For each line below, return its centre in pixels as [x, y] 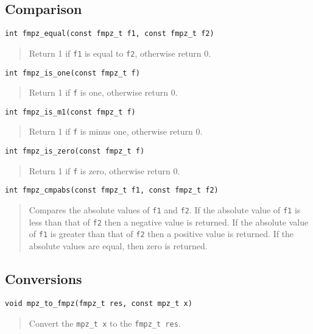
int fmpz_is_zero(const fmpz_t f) [75, 151]
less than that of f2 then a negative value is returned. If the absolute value [169, 222]
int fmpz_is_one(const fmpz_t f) [72, 73]
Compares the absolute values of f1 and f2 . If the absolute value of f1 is [165, 210]
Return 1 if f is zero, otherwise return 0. [104, 170]
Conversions [44, 279]
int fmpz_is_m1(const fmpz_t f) [70, 112]
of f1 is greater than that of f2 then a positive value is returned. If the [161, 234]
